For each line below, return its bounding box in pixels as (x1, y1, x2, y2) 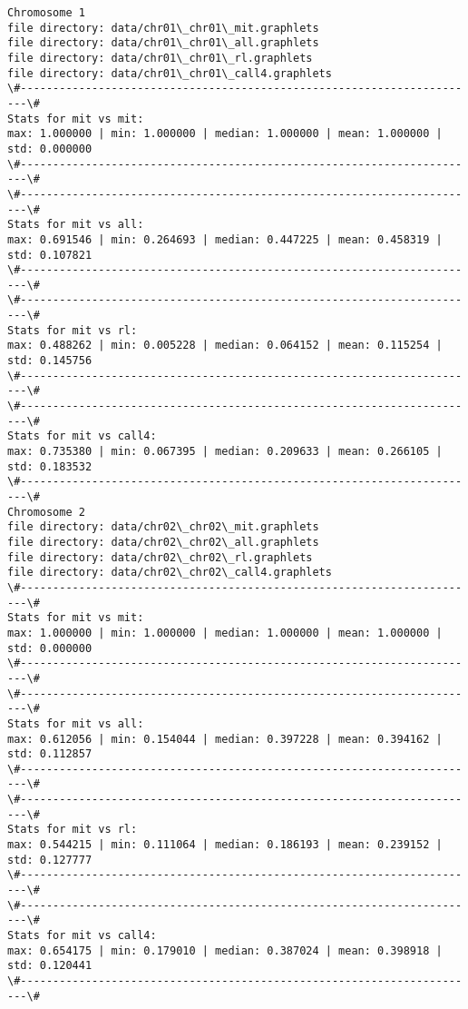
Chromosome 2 (7, 505, 85, 519)
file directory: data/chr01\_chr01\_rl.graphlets (7, 51, 313, 64)
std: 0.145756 (7, 354, 93, 368)
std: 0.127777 (7, 853, 93, 866)
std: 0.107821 (7, 248, 93, 262)
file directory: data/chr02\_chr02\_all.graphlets (7, 535, 319, 549)
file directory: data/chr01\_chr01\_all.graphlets (7, 36, 319, 50)
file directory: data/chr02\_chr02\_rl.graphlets (7, 550, 313, 564)
